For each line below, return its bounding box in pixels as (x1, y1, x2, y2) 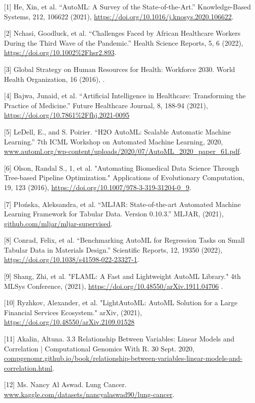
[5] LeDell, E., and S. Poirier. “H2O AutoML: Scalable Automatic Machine (4, 126, 231, 136)
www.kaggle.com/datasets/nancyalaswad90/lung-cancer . (4, 389, 175, 399)
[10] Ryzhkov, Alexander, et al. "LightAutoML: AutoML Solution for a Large (4, 297, 238, 308)
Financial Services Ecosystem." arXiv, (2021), (4, 307, 142, 317)
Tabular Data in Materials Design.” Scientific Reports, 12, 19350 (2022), (4, 244, 223, 255)
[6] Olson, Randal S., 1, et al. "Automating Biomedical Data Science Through (4, 162, 239, 173)
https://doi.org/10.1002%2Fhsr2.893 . (4, 47, 116, 58)
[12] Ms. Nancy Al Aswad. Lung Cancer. (4, 379, 127, 390)
